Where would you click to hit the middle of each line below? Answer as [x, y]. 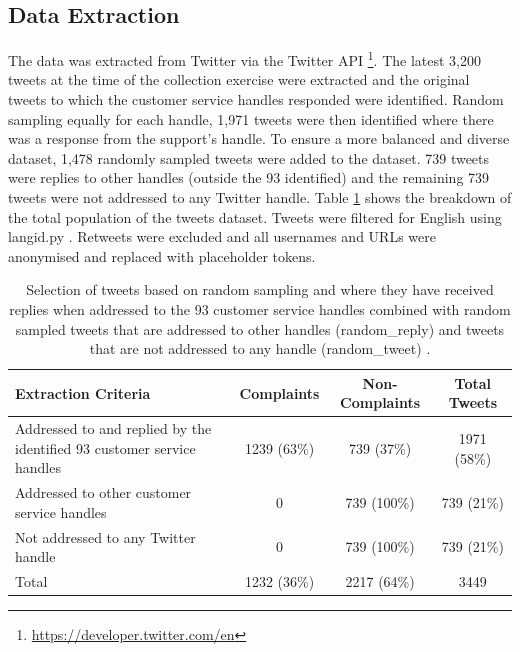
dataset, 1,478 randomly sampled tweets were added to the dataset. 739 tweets [249, 157]
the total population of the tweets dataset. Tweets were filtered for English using [255, 216]
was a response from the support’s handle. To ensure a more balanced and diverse [259, 138]
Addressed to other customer [103, 492]
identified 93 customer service [105, 447]
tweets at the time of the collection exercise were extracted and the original [239, 79]
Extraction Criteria [83, 392]
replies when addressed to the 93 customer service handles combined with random [260, 308]
